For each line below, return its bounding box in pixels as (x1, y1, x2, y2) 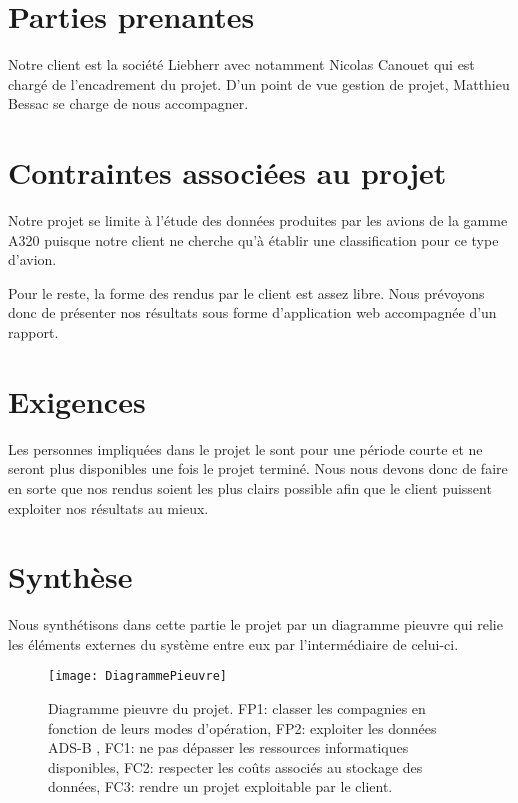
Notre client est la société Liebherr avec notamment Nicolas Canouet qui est (8, 54, 475, 75)
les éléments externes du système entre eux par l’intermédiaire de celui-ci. (8, 633, 459, 654)
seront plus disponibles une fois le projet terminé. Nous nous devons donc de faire (8, 458, 508, 479)
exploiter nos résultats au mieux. (8, 497, 209, 518)
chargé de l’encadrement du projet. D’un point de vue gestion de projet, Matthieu (8, 73, 510, 94)
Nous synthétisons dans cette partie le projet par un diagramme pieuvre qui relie (8, 614, 503, 635)
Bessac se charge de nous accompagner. (8, 93, 249, 114)
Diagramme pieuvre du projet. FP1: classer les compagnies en (48, 698, 426, 719)
